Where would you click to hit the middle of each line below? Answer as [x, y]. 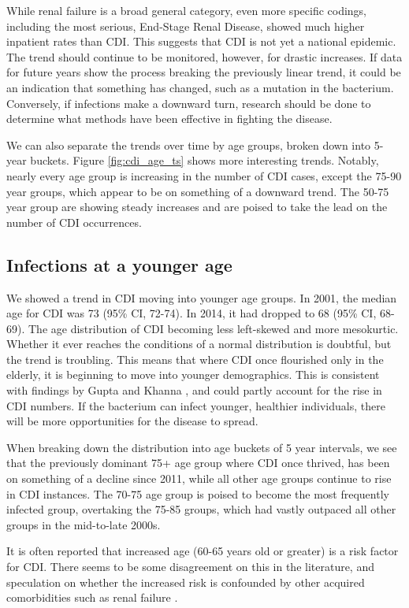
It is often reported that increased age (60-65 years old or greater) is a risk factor [203, 551]
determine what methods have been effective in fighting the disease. [169, 119]
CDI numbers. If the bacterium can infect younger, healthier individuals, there [196, 405]
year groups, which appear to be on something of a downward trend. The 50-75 [198, 191]
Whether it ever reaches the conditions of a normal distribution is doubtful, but [199, 344]
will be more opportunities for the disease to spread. [132, 421]
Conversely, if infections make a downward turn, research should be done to [189, 103]
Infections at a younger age [119, 264]
